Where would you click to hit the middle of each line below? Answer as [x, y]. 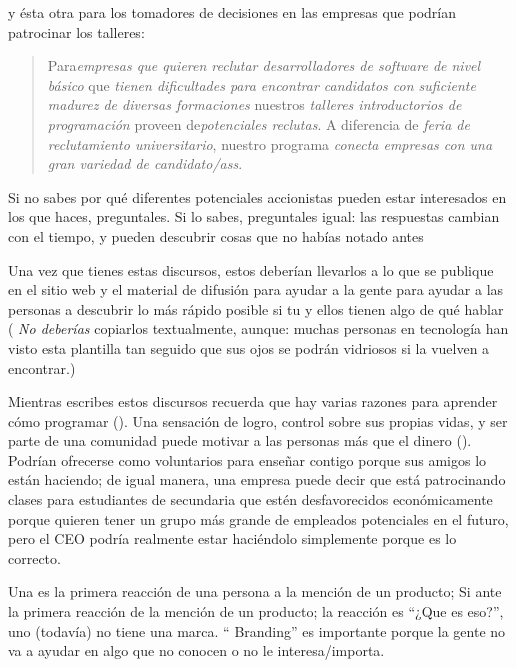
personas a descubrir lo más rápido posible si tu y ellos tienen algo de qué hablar [256, 308]
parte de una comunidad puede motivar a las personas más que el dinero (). [240, 440]
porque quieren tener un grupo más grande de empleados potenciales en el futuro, [258, 518]
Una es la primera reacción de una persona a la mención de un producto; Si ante [255, 591]
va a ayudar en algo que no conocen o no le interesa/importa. [196, 650]
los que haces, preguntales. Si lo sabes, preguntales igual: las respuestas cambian [254, 216]
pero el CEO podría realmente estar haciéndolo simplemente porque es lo [232, 538]
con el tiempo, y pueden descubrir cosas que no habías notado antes [216, 235]
